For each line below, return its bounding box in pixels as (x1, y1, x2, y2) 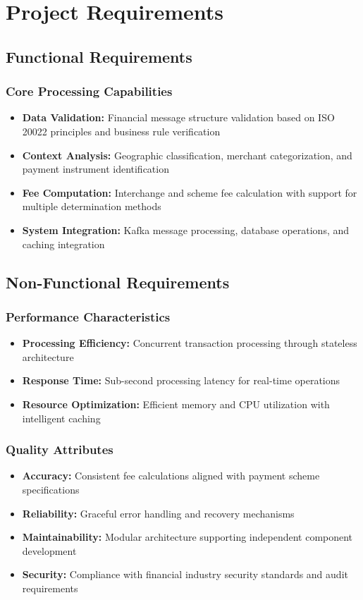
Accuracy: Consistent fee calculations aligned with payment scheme (22, 468, 320, 483)
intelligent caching (22, 410, 101, 425)
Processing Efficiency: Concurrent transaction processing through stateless (22, 336, 357, 350)
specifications (22, 482, 80, 496)
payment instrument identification (22, 161, 169, 176)
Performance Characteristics (6, 307, 171, 325)
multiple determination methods (22, 199, 161, 214)
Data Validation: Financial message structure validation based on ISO (22, 110, 335, 125)
